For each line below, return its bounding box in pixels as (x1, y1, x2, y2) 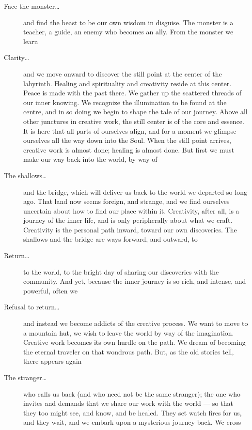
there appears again (23, 356, 82, 366)
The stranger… (4, 372, 47, 382)
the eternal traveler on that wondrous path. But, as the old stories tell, (23, 346, 234, 356)
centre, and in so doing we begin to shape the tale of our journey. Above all (23, 107, 248, 117)
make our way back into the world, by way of (23, 154, 157, 164)
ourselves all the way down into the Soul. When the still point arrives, (23, 135, 231, 145)
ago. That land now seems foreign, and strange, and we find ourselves (23, 196, 230, 206)
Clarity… (4, 52, 30, 62)
